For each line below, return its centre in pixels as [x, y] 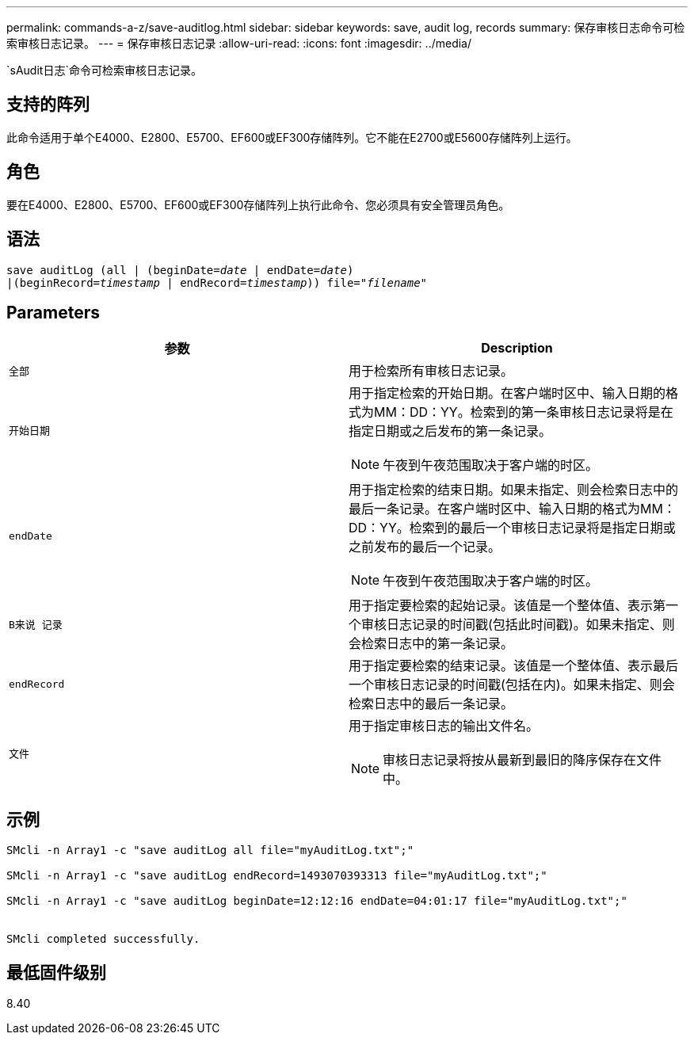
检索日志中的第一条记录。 [438, 644]
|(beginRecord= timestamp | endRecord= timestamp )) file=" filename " [217, 282]
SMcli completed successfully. [103, 939]
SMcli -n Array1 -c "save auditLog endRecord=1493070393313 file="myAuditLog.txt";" [277, 876]
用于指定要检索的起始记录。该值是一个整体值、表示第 [507, 606]
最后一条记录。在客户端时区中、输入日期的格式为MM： [512, 509]
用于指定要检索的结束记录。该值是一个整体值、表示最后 [514, 666]
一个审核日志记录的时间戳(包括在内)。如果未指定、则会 [512, 685]
